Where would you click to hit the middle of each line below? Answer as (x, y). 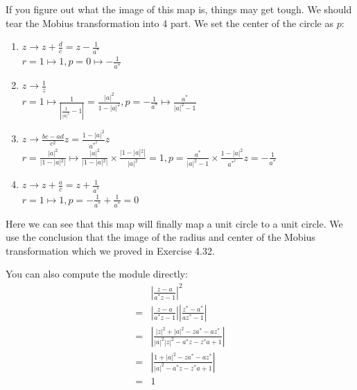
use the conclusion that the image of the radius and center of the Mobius (160, 237)
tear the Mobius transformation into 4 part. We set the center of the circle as (170, 23)
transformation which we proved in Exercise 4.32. (110, 250)
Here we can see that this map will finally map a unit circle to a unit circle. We (174, 223)
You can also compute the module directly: (97, 274)
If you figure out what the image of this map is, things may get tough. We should (179, 9)
